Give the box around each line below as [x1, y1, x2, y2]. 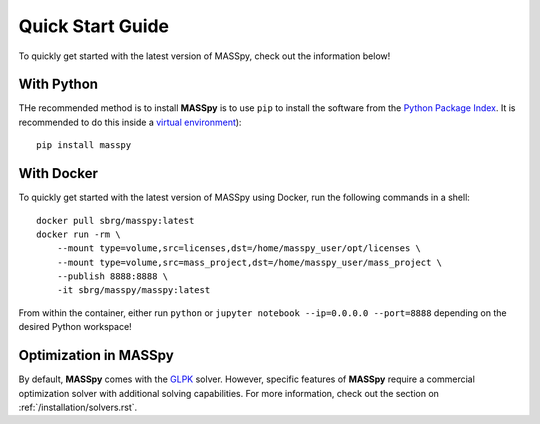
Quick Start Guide [18, 15, 170, 37]
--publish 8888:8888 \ [56, 271, 169, 282]
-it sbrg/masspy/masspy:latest [56, 285, 211, 296]
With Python [18, 76, 99, 93]
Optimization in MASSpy [18, 347, 174, 364]
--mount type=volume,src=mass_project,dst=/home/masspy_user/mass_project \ [56, 256, 443, 268]
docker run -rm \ [36, 228, 121, 240]
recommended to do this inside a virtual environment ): [18, 116, 242, 128]
